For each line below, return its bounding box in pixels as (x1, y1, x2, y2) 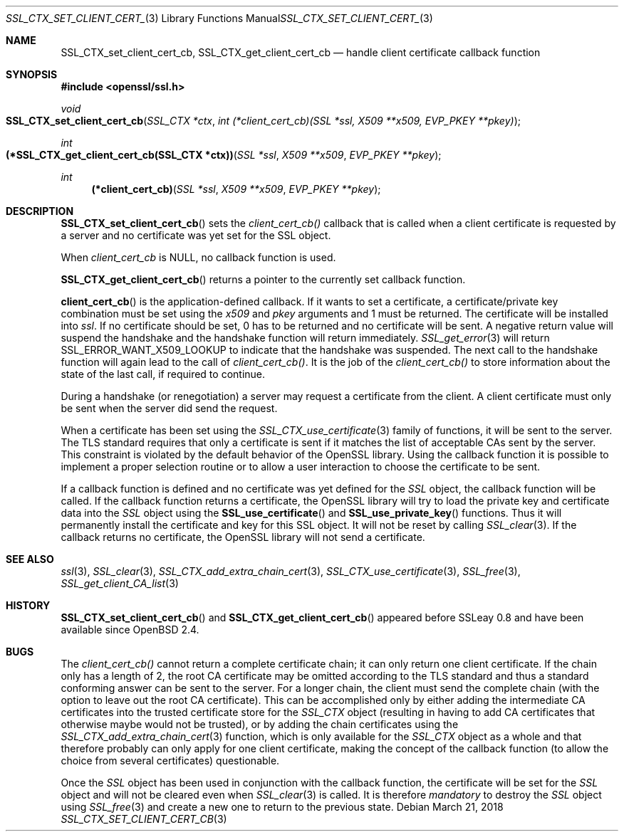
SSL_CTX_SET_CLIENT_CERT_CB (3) (61, 813, 227, 825)
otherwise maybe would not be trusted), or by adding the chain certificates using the (61, 718, 459, 730)
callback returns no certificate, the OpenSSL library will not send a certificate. (61, 531, 425, 543)
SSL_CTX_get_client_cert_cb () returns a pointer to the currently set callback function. (61, 273, 466, 285)
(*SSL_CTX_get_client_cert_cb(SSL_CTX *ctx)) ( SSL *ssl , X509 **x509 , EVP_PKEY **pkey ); (6, 149, 442, 161)
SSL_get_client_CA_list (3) (61, 577, 179, 589)
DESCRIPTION (6, 205, 74, 217)
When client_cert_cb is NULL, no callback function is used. (61, 251, 336, 263)
